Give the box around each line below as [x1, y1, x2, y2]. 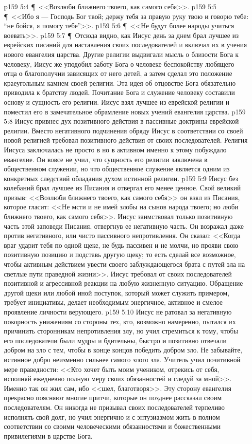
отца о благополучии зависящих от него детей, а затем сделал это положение [4, 68, 232, 78]
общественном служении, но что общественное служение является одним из [4, 164, 230, 174]
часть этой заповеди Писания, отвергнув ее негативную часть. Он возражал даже [4, 221, 244, 231]
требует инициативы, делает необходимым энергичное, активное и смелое [4, 297, 223, 307]
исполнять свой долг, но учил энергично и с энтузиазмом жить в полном [4, 411, 220, 422]
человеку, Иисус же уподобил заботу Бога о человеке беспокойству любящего [4, 58, 235, 69]
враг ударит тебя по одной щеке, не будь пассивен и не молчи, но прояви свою [4, 240, 238, 250]
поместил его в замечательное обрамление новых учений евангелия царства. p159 [4, 106, 246, 116]
